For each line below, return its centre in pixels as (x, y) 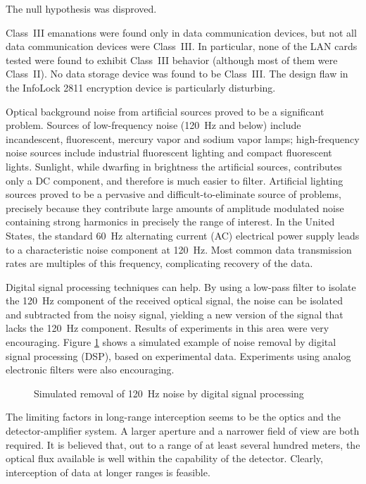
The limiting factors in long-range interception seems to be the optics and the (173, 417)
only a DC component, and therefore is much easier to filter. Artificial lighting (175, 180)
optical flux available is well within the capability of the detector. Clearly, (164, 458)
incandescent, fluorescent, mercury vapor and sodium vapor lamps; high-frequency (183, 138)
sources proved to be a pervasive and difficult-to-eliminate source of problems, (173, 194)
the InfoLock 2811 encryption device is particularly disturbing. (141, 87)
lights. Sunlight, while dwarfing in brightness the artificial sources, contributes (174, 166)
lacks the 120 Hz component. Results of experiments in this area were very (168, 328)
